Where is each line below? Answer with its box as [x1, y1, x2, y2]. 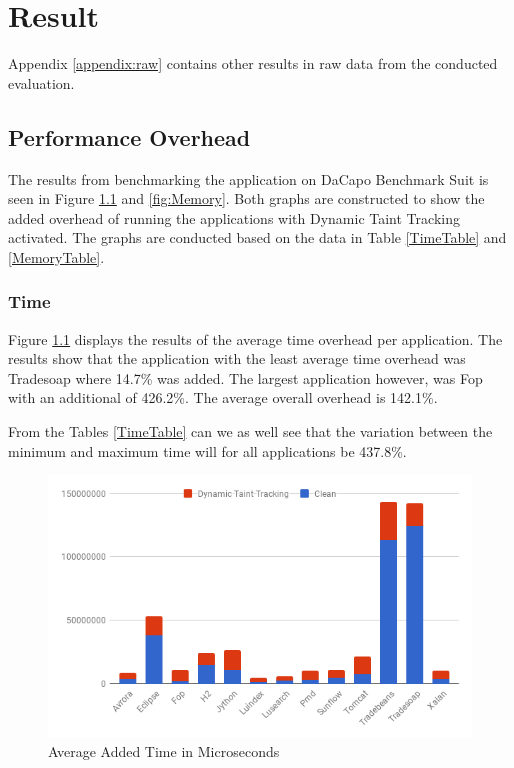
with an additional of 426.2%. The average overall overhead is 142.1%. [8, 387, 438, 408]
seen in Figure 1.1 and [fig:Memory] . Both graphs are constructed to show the [8, 188, 485, 209]
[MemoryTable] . [8, 246, 105, 267]
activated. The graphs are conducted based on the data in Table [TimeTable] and [8, 227, 507, 248]
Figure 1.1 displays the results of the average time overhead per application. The [8, 328, 503, 349]
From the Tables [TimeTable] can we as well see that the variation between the [8, 421, 493, 442]
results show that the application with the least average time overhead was [8, 348, 466, 369]
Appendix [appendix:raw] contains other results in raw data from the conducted [8, 53, 498, 74]
